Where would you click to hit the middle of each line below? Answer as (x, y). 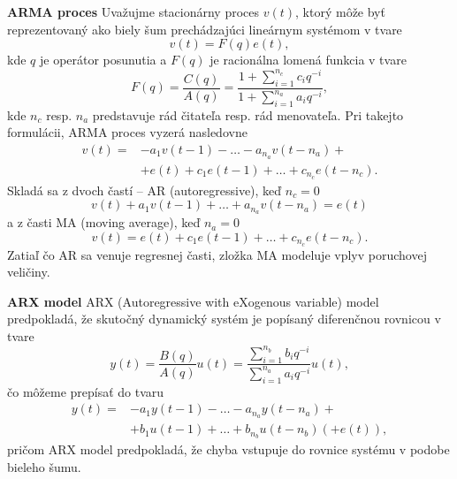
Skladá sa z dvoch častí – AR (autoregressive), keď (145, 190)
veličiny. (29, 272)
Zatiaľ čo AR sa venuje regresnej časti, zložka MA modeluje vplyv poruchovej (217, 254)
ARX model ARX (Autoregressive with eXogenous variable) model (193, 301)
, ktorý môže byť (340, 11)
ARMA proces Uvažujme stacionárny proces (133, 11)
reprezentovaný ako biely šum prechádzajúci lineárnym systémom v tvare (205, 29)
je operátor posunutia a (103, 60)
